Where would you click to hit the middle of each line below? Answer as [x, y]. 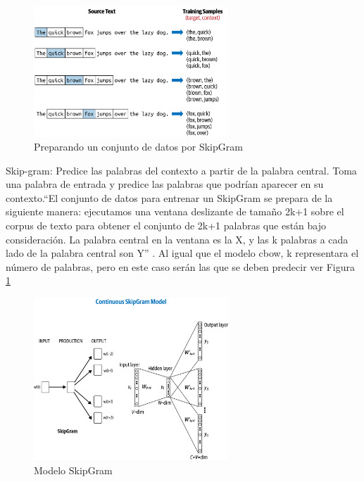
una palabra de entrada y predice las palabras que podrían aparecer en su [165, 184]
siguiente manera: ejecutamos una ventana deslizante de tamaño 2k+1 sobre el [175, 211]
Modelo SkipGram [73, 470]
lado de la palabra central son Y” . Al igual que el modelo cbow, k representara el [182, 253]
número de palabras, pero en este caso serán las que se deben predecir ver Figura [180, 266]
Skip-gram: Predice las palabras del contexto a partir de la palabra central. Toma [181, 170]
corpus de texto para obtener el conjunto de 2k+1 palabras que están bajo [166, 226]
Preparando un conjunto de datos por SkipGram [138, 147]
